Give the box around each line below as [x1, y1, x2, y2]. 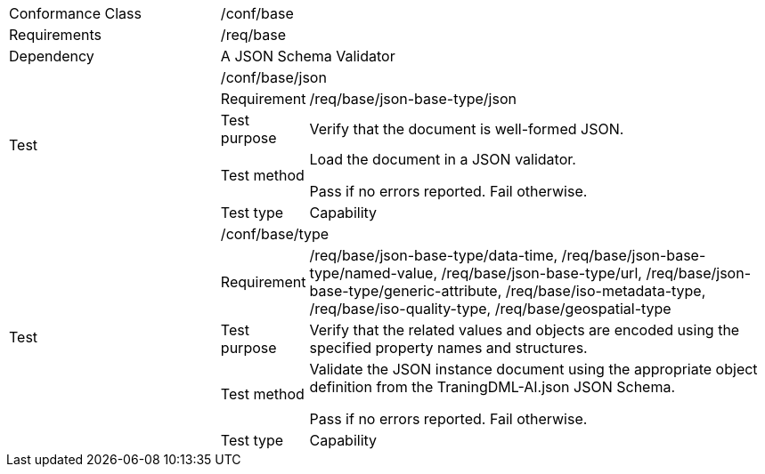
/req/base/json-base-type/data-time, [309, 246, 558, 264]
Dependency [9, 47, 94, 65]
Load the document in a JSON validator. [309, 150, 576, 168]
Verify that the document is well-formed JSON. [309, 120, 624, 138]
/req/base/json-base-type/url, [441, 264, 642, 282]
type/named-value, [309, 264, 438, 282]
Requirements [9, 26, 102, 44]
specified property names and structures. [309, 339, 588, 357]
